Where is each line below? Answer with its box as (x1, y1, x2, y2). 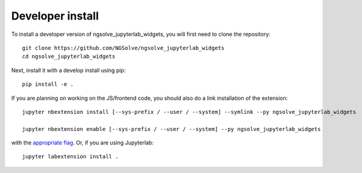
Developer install (11, 9, 99, 23)
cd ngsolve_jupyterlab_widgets (22, 53, 116, 60)
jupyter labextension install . (22, 153, 119, 160)
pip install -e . (22, 81, 74, 88)
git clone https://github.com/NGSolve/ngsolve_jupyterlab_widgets (22, 44, 225, 51)
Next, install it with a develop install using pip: (11, 66, 126, 74)
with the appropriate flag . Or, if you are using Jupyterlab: (11, 139, 154, 146)
